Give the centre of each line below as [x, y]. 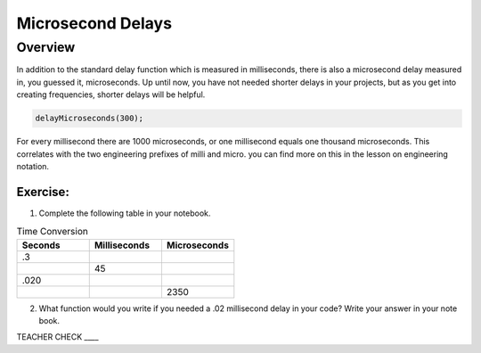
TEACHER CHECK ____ [57, 337]
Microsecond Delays [94, 23]
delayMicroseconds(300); [90, 119]
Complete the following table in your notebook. [125, 213]
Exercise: [43, 192]
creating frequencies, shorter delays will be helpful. [111, 94]
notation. [33, 166]
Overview [46, 47]
